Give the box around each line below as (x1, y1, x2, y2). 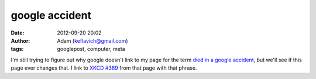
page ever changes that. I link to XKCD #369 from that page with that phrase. (11, 64, 197, 71)
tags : (11, 46, 24, 53)
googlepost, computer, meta (57, 46, 125, 53)
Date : (11, 29, 25, 36)
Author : (11, 37, 30, 44)
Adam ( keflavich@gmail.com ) (57, 37, 128, 44)
